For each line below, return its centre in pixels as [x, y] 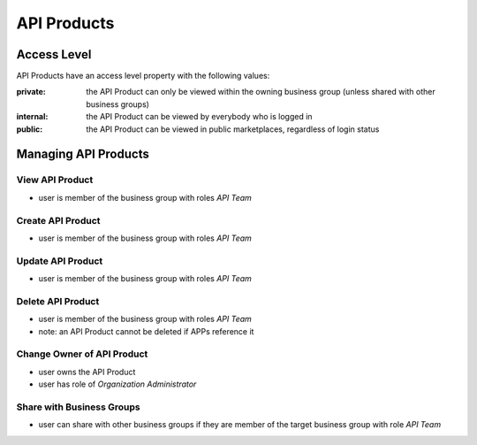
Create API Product [58, 220]
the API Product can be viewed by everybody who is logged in [199, 117]
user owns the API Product [87, 372]
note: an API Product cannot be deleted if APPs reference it [146, 331]
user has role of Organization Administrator [117, 384]
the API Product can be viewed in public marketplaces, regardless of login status [233, 129]
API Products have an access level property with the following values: [143, 76]
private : [31, 92]
